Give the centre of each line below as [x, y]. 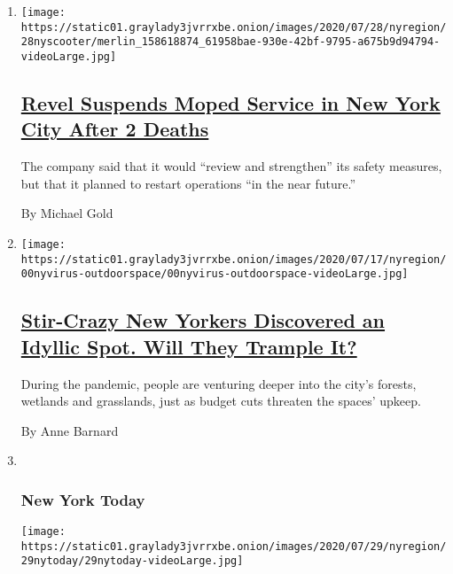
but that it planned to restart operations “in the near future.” [188, 183]
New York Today [83, 499]
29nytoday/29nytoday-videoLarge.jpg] [132, 561]
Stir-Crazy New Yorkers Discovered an [203, 320]
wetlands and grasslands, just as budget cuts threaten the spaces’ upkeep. [221, 401]
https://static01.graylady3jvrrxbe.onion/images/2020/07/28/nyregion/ [234, 27]
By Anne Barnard [70, 430]
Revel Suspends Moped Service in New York [230, 103]
